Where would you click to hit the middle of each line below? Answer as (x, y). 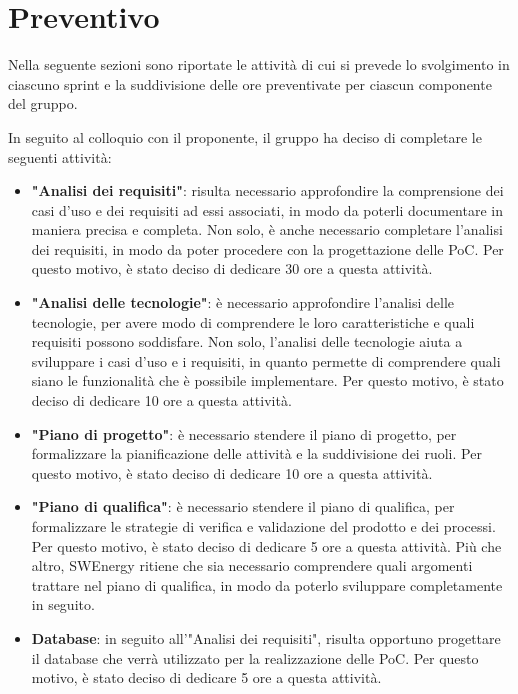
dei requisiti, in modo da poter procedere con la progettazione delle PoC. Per (267, 248)
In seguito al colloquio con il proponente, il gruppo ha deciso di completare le (245, 136)
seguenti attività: (60, 156)
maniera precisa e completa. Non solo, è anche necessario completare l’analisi (267, 229)
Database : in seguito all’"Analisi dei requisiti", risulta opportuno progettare (266, 637)
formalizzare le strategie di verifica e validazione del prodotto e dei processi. (263, 526)
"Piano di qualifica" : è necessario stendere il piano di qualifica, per (243, 506)
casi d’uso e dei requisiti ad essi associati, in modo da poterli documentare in (267, 209)
